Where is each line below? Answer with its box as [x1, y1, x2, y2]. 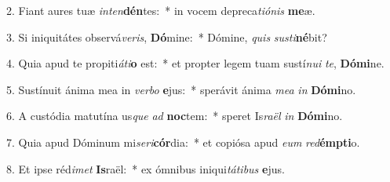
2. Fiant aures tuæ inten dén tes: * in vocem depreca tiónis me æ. [6, 2, 315, 18]
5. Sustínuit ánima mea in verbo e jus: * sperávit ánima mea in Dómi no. [6, 81, 356, 97]
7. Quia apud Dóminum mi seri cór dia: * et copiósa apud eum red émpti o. [6, 133, 360, 150]
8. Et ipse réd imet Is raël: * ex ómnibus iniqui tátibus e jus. [6, 160, 285, 177]
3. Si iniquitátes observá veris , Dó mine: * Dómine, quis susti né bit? [6, 28, 327, 45]
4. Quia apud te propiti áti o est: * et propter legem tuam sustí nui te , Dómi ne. [6, 55, 385, 71]
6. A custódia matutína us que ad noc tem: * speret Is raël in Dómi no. [6, 107, 343, 124]
